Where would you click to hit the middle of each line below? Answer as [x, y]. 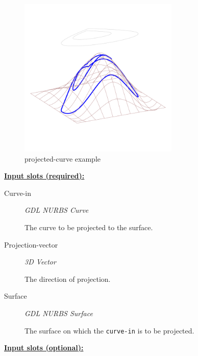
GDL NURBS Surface [59, 313]
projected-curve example [63, 158]
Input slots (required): [44, 176]
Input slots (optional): [44, 348]
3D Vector [40, 262]
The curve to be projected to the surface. [89, 227]
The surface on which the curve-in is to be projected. [109, 330]
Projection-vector [31, 244]
